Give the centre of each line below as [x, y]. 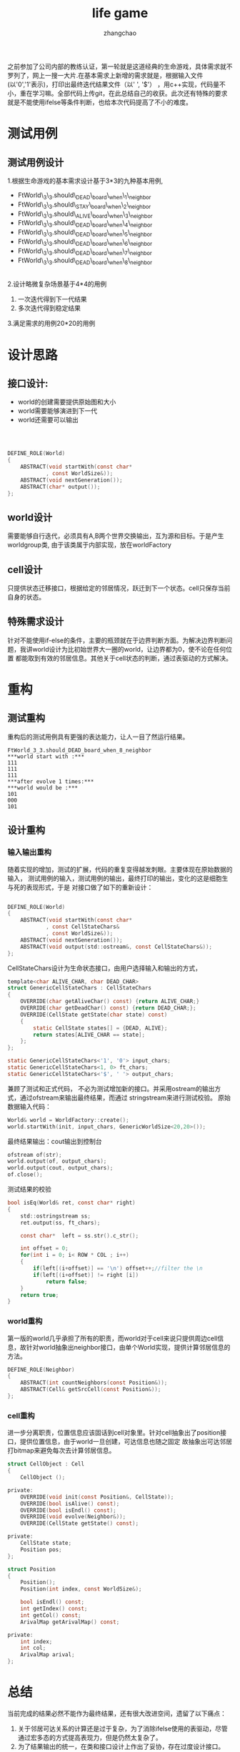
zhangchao [120, 33]
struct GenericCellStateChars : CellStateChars [80, 988]
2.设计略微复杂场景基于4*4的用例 [57, 284]
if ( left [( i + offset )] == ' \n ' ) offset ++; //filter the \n [118, 1269]
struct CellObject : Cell [46, 1464]
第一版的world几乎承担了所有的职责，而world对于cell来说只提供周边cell [112, 1338]
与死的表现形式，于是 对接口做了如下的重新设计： [80, 887]
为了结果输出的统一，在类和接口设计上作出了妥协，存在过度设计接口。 [121, 1746]
